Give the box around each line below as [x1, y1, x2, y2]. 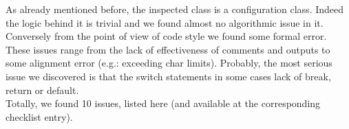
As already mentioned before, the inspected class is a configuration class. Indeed [6, 2, 344, 16]
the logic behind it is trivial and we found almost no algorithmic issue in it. [6, 15, 324, 30]
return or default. [6, 82, 79, 97]
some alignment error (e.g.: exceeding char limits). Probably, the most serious [6, 56, 332, 70]
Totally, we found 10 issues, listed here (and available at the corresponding [6, 96, 321, 110]
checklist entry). [6, 109, 73, 124]
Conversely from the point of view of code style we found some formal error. [6, 29, 327, 43]
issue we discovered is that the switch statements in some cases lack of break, [6, 69, 331, 83]
